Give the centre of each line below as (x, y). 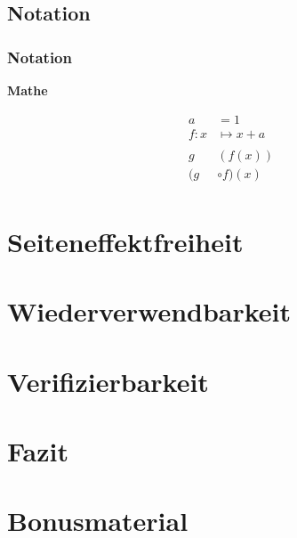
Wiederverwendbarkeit (149, 311)
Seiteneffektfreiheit (125, 241)
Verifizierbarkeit (108, 381)
